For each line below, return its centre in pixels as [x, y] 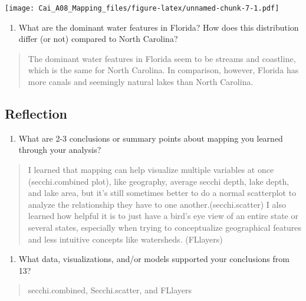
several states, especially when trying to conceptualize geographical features [165, 227]
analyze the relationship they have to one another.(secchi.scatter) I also [157, 204]
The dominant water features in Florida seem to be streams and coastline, [162, 58]
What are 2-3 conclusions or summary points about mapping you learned [151, 138]
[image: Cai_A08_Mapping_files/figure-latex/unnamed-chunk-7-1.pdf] [142, 8]
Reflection [36, 114]
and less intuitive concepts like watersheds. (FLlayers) [125, 239]
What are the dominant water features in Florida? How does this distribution [159, 27]
